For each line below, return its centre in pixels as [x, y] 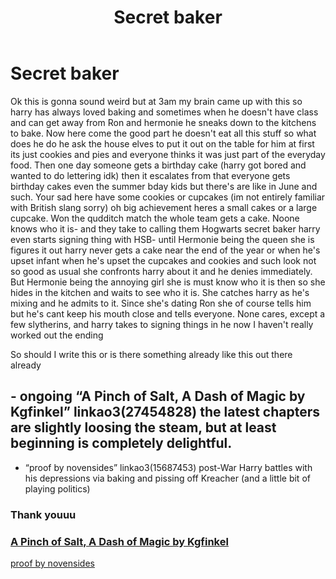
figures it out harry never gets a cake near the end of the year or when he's [165, 250]
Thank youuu [43, 514]
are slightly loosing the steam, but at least [143, 427]
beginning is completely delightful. [121, 443]
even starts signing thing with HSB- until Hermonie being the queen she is [162, 239]
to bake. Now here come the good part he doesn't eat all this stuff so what [163, 133]
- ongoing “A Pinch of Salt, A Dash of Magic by [158, 396]
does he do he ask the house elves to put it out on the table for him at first [162, 143]
